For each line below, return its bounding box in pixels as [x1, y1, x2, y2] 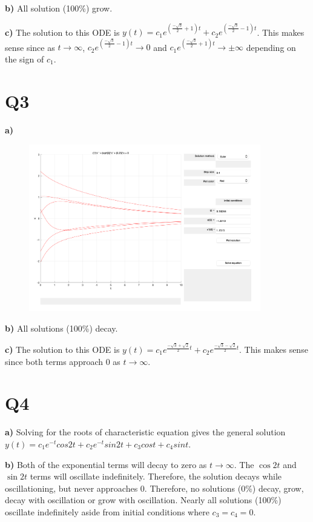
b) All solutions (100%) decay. [5, 322, 118, 335]
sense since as [5, 41, 55, 53]
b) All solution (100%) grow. [5, 2, 113, 14]
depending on [246, 41, 296, 53]
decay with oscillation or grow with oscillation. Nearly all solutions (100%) [5, 494, 282, 506]
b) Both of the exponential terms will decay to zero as [5, 458, 207, 470]
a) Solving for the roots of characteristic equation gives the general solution [5, 426, 286, 438]
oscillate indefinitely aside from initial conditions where [5, 505, 209, 518]
